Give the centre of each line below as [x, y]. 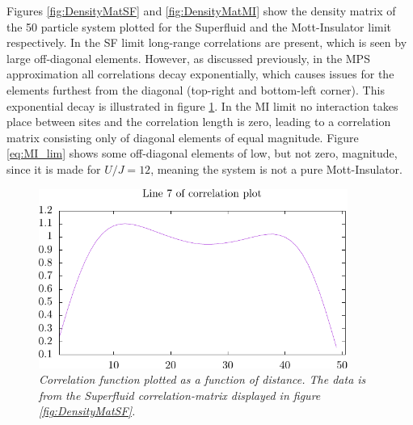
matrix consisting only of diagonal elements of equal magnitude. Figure [183, 137]
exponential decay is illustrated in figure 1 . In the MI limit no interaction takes [202, 105]
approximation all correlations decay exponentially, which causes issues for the [200, 74]
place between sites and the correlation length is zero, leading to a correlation [199, 122]
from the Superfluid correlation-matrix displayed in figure [180, 395]
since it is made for [54, 168]
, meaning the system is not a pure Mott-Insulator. [277, 168]
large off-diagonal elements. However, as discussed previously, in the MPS [188, 58]
